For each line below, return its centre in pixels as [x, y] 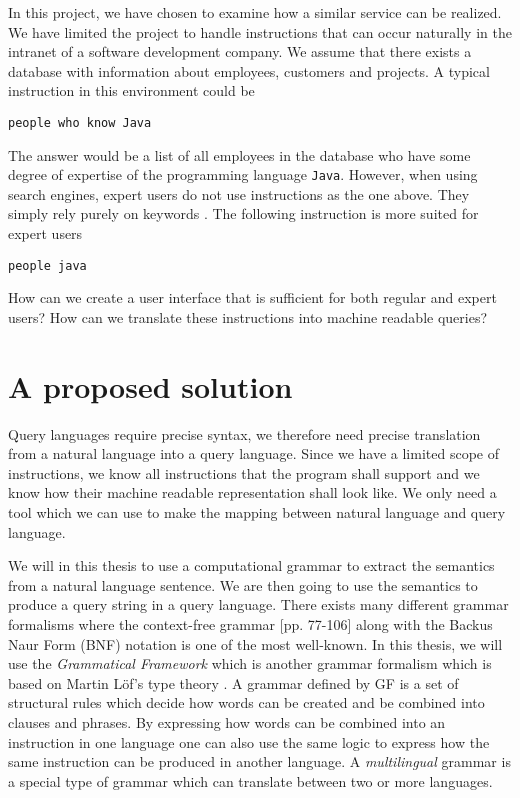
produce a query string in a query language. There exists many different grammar [258, 604]
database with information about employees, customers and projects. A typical [249, 70]
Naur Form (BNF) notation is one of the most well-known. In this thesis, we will [255, 643]
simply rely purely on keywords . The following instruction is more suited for [243, 213]
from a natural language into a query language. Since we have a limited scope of [253, 453]
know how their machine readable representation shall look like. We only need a [252, 492]
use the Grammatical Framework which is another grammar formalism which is [250, 663]
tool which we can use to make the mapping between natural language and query [257, 512]
